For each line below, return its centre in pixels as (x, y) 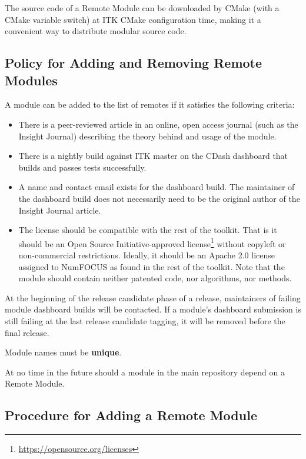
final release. (27, 332)
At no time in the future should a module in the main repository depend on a (145, 372)
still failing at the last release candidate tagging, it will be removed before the (145, 320)
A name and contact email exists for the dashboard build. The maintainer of (157, 187)
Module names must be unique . (63, 352)
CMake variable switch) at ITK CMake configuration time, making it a (133, 19)
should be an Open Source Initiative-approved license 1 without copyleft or (152, 242)
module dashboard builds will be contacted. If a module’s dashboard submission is (153, 309)
